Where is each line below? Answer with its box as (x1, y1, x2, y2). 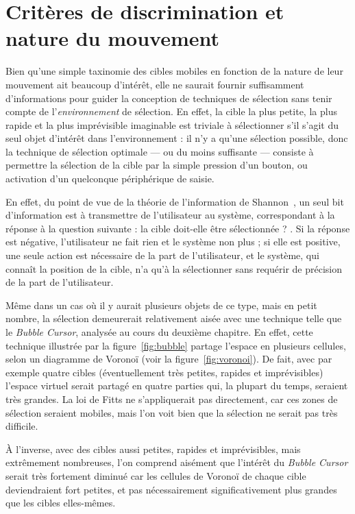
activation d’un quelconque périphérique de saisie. (5, 171, 215, 186)
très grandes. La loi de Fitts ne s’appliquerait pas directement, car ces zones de (5, 391, 338, 406)
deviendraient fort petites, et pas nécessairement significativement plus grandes (5, 482, 337, 496)
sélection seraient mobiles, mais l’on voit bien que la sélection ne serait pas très (5, 405, 338, 419)
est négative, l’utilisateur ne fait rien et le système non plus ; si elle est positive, (5, 234, 341, 249)
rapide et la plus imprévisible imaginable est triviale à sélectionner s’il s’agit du (5, 117, 339, 132)
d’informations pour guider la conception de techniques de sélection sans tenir (5, 90, 332, 105)
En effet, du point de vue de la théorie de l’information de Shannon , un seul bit (5, 194, 344, 208)
